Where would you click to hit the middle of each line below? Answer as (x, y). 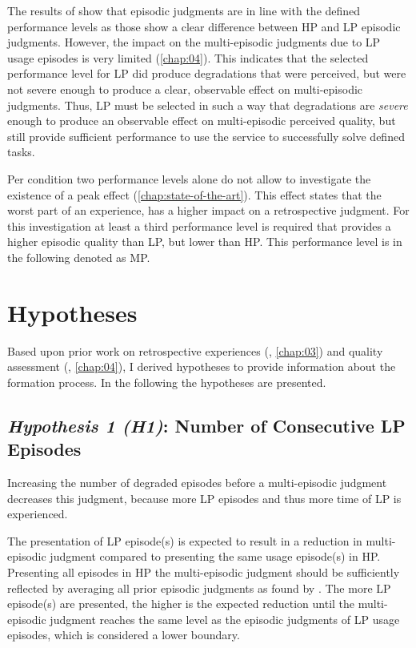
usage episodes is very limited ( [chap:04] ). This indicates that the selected (188, 57)
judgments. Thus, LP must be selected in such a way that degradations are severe (208, 105)
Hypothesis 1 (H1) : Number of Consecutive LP (206, 425)
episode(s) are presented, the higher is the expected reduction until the (181, 604)
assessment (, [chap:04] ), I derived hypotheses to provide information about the (202, 366)
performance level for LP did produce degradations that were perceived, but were (207, 73)
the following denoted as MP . (79, 257)
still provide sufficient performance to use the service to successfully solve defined (206, 136)
